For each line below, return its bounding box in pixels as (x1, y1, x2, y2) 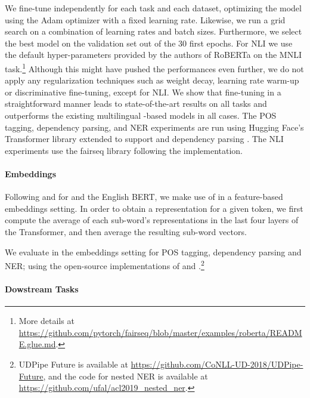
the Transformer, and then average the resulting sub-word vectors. (5, 225, 247, 237)
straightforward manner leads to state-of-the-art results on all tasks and (5, 97, 267, 110)
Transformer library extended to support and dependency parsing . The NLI (5, 132, 284, 145)
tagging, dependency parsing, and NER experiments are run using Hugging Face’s (5, 121, 304, 133)
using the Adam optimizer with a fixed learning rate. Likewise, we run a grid (5, 13, 286, 26)
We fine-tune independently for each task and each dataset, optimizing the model (5, 2, 302, 14)
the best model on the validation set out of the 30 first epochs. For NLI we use (5, 36, 293, 49)
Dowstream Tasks (5, 282, 79, 295)
